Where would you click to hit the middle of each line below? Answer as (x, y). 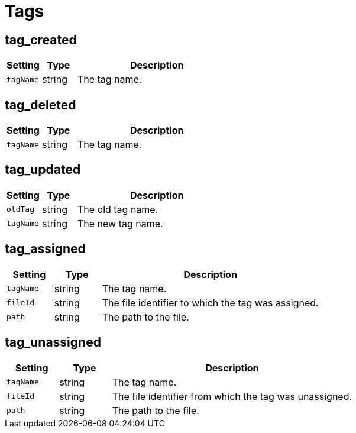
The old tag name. (118, 209)
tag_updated (43, 170)
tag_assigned (45, 249)
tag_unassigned (53, 342)
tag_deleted (41, 105)
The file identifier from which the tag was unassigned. (232, 396)
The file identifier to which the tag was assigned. (210, 303)
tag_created (41, 40)
